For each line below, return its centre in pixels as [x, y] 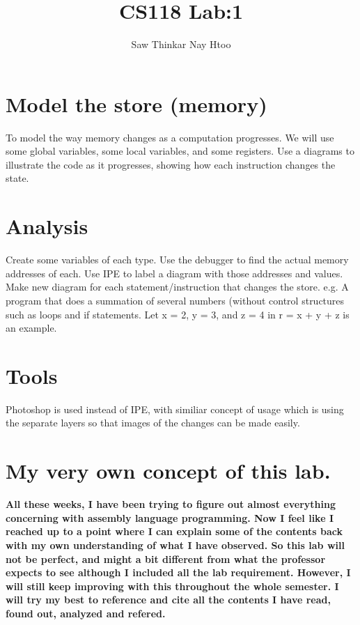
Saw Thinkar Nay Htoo [181, 44]
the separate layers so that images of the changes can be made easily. [153, 423]
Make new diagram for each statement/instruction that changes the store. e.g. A [177, 287]
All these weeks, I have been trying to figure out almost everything [171, 504]
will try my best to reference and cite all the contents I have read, [168, 600]
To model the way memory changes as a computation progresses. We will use [170, 137]
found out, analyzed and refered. [86, 613]
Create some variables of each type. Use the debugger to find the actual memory [177, 260]
